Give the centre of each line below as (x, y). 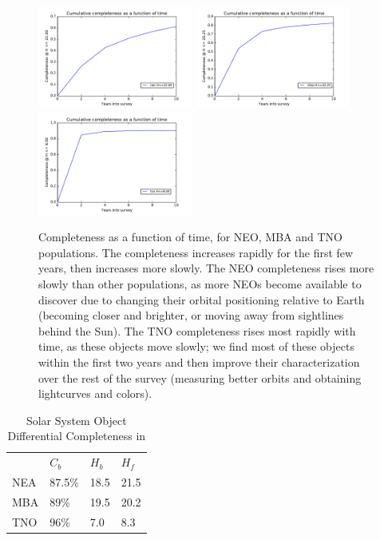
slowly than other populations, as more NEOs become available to (200, 283)
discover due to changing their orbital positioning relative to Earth (202, 299)
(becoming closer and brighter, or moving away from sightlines (191, 315)
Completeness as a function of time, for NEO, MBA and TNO (190, 237)
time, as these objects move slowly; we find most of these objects (196, 346)
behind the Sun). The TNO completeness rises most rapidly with (197, 330)
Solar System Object (76, 420)
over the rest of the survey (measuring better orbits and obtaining (200, 377)
